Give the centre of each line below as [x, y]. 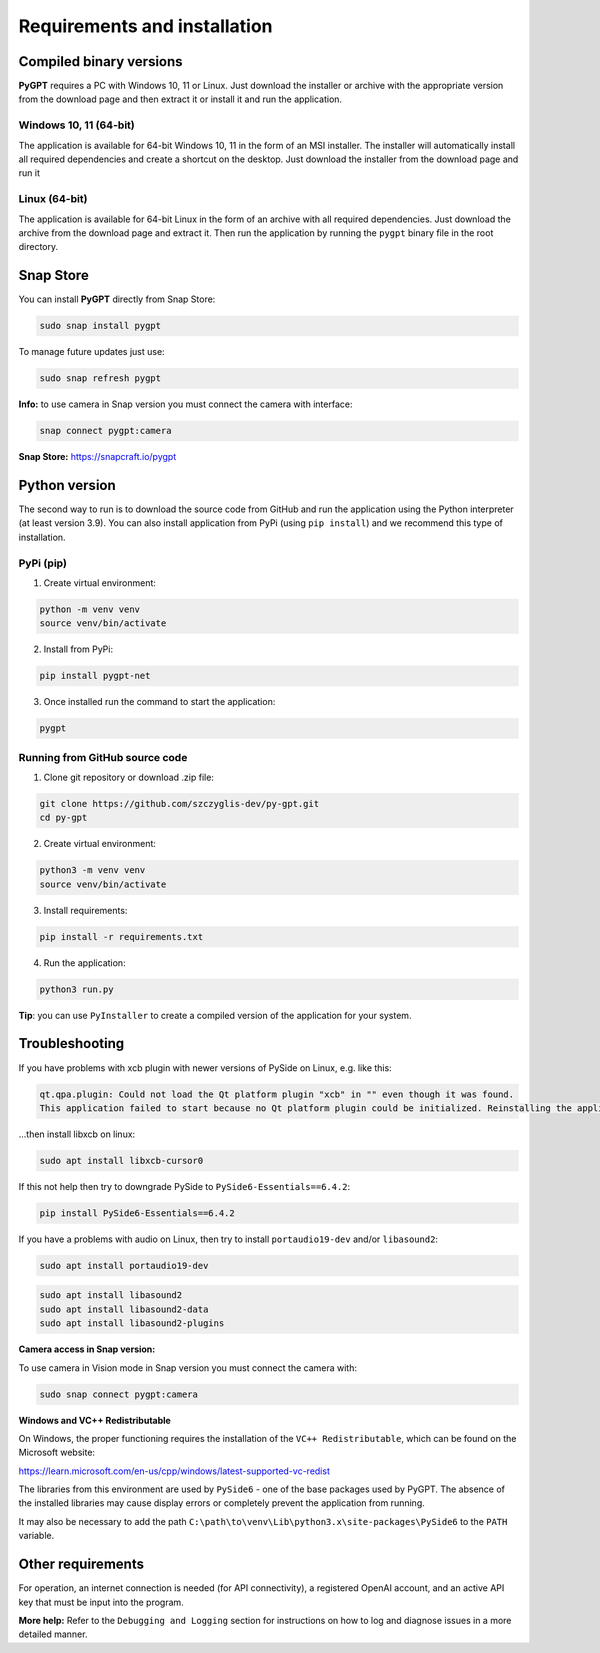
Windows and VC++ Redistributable [95, 1420]
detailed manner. [53, 1634]
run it [29, 173]
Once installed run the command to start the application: [159, 702]
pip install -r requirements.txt [121, 936]
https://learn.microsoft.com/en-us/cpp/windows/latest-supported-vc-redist [174, 1471]
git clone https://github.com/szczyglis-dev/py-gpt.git [179, 803]
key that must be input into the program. [101, 1602]
